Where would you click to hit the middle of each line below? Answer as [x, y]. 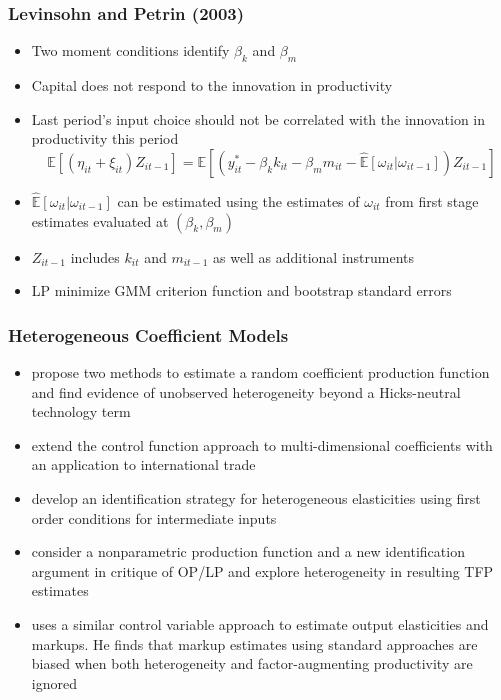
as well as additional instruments [314, 256]
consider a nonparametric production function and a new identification [248, 551]
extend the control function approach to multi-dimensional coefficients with [262, 444]
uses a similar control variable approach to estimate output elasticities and [260, 623]
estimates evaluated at [100, 220]
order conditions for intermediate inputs [154, 517]
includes [95, 256]
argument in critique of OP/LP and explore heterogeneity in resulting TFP [262, 570]
